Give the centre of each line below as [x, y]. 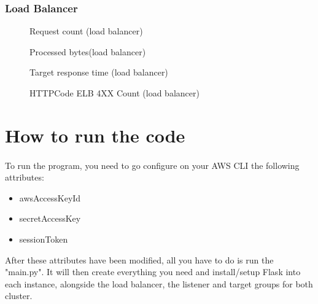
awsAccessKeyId [50, 197]
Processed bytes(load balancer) [88, 51]
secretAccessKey [50, 218]
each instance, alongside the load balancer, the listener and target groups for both [159, 283]
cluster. [19, 296]
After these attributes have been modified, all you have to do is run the [139, 259]
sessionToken [44, 239]
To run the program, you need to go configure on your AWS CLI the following [152, 165]
